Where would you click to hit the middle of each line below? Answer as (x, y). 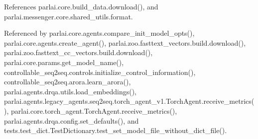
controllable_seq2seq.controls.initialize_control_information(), (100, 72)
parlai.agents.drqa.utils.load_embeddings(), (70, 91)
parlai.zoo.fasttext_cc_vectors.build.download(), (78, 52)
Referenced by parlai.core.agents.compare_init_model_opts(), (99, 33)
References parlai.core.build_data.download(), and (81, 6)
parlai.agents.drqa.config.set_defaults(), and (71, 120)
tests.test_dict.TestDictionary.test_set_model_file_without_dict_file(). (116, 130)
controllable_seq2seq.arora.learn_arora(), (67, 82)
